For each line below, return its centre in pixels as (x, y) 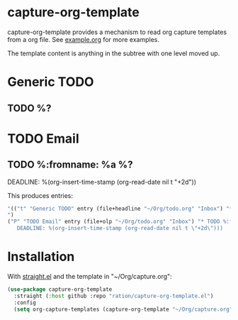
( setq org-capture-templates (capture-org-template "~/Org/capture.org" (123, 309)
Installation (41, 257)
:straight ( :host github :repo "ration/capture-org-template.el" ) (114, 296)
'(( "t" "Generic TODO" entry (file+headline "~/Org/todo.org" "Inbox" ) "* (120, 209)
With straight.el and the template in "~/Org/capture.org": (90, 276)
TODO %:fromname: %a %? (70, 165)
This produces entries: (40, 195)
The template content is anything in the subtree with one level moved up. (114, 53)
